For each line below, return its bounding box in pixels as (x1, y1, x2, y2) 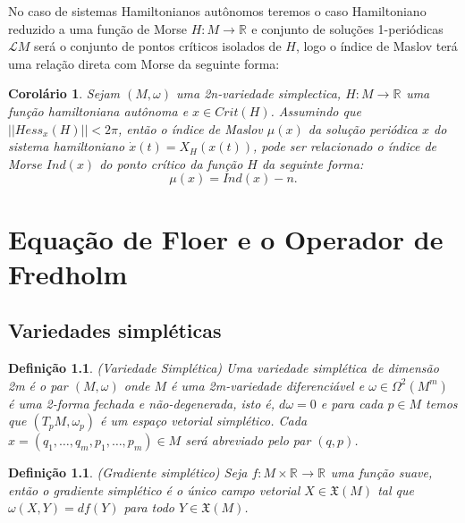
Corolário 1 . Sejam (8, 84, 121, 103)
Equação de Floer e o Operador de (8, 220, 444, 257)
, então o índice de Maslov (118, 119, 263, 138)
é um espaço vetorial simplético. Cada (100, 411, 308, 430)
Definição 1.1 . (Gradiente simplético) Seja (8, 463, 248, 482)
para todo (123, 498, 174, 517)
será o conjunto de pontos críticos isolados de (34, 37, 282, 55)
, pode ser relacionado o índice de (253, 137, 437, 156)
